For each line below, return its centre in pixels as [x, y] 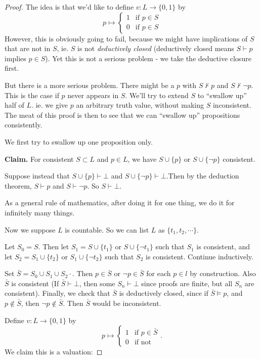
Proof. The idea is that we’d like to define [69, 7]
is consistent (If [35, 283]
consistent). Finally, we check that [57, 293]
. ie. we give [50, 105]
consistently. [24, 125]
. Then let [54, 246]
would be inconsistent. [127, 303]
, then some [97, 283]
